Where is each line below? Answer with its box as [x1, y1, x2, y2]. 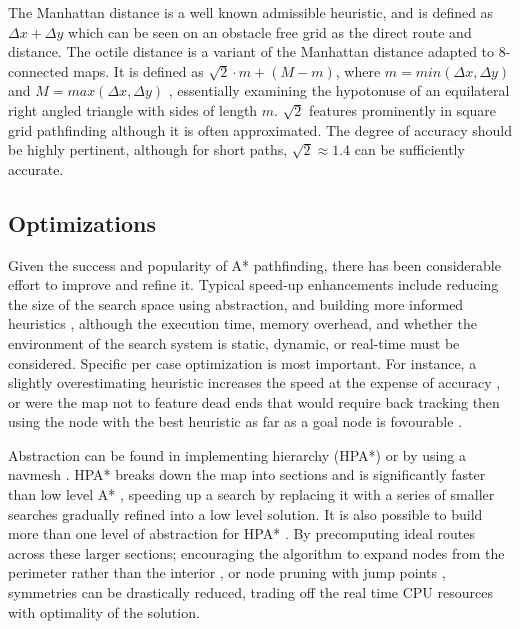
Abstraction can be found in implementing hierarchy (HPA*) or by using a [8, 444, 466, 465]
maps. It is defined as [73, 60, 204, 81]
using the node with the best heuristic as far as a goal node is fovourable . [8, 411, 463, 432]
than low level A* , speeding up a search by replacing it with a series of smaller [8, 484, 495, 505]
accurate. [8, 158, 64, 179]
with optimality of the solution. [8, 601, 200, 622]
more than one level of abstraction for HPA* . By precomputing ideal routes [8, 523, 476, 544]
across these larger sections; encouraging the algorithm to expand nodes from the [8, 542, 505, 563]
